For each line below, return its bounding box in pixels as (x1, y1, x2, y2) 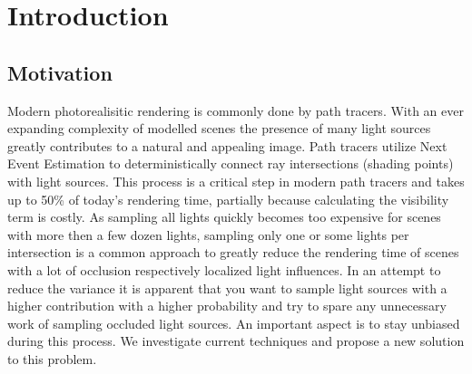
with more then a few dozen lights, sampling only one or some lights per (7, 225, 409, 244)
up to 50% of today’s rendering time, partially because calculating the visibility (7, 189, 449, 208)
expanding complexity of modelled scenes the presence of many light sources (7, 119, 431, 138)
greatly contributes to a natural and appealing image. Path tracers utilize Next (7, 136, 447, 155)
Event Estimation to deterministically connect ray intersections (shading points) (7, 154, 454, 173)
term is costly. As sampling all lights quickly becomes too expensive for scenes (7, 207, 441, 226)
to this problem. (7, 349, 97, 368)
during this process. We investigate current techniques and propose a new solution (7, 331, 465, 350)
